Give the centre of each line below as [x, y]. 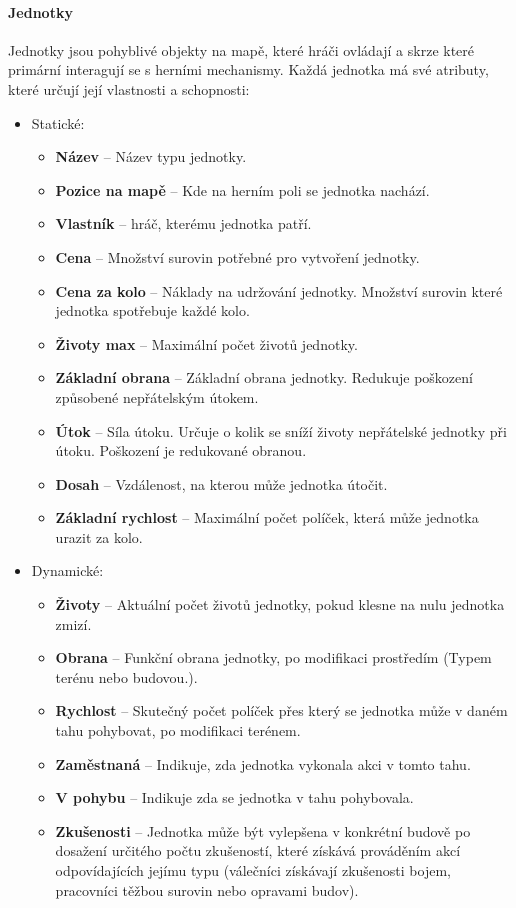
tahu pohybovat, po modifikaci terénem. [178, 730]
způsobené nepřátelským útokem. [157, 396]
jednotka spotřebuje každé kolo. [152, 310]
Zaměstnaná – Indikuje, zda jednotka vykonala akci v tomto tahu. [263, 763]
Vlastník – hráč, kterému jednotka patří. [183, 223]
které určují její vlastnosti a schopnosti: [129, 88]
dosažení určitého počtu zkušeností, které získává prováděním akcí [258, 850]
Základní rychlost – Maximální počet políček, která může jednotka [267, 517]
